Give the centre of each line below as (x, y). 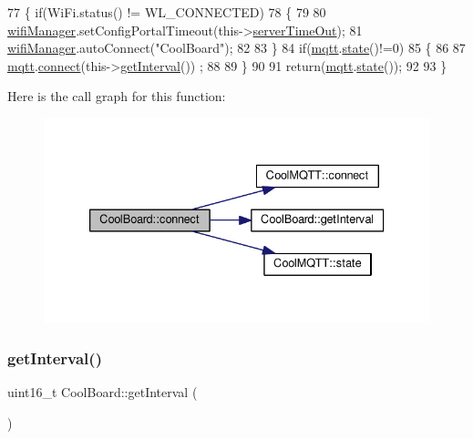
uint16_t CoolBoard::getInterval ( (103, 392)
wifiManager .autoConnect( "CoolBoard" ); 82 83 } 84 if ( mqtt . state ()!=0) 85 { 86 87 (236, 48)
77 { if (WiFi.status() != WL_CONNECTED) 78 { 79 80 (167, 12)
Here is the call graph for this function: (117, 96)
